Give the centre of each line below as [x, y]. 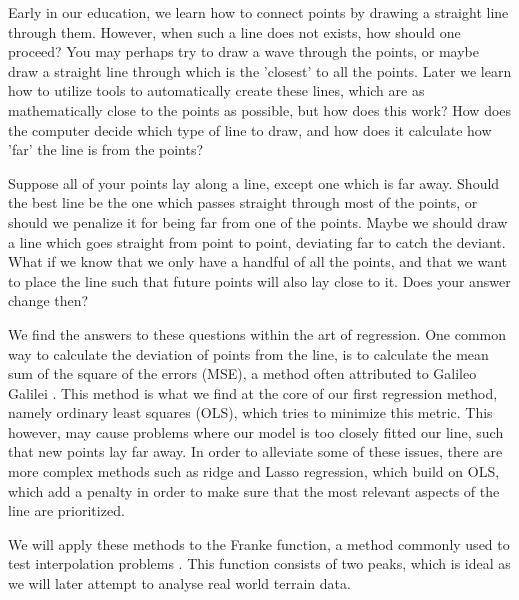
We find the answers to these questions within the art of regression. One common [257, 333]
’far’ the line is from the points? [106, 149]
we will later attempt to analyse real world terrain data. [179, 583]
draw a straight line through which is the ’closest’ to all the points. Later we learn [260, 70]
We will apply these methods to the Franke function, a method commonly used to [259, 543]
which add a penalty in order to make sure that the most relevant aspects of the [254, 490]
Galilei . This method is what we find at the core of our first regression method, [253, 392]
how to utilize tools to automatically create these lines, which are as [216, 90]
